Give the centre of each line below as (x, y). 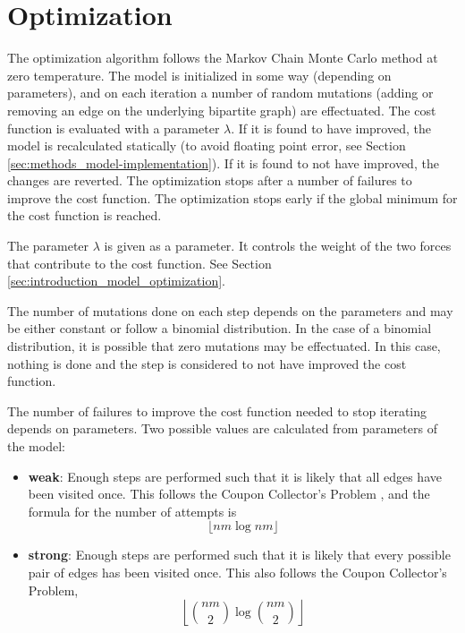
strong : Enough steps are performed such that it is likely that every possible (239, 555)
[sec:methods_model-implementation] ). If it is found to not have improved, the (223, 163)
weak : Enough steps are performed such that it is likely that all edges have (235, 476)
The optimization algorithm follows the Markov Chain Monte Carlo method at (223, 58)
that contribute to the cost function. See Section (139, 263)
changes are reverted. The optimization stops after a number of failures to (210, 180)
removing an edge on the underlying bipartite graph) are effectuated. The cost (222, 110)
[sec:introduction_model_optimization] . (117, 281)
